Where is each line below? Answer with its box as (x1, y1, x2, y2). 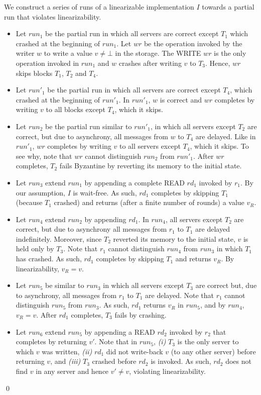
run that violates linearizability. (4, 11, 101, 22)
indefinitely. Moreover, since (16, 233, 102, 244)
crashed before (92, 356, 137, 366)
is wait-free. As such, (73, 187, 137, 197)
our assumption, (16, 187, 66, 197)
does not (225, 356, 251, 366)
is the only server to (177, 336, 239, 347)
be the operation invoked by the (144, 38, 242, 48)
